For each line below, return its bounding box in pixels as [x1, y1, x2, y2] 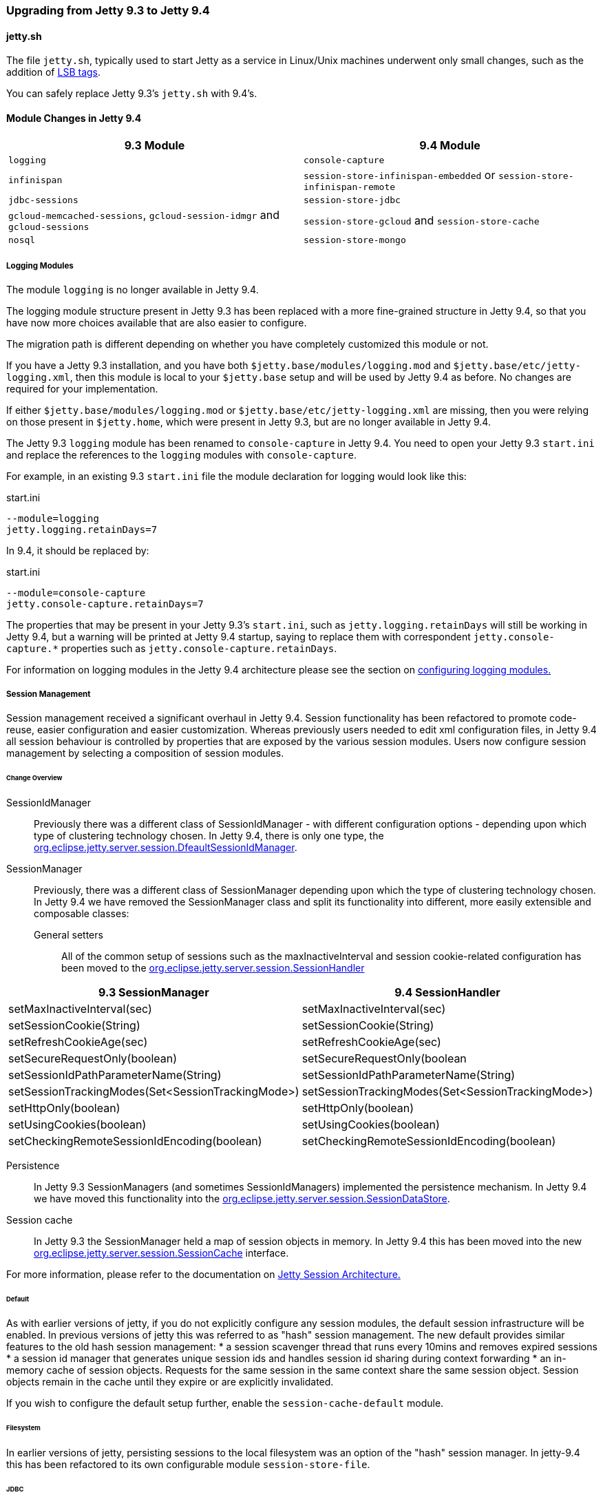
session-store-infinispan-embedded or [304, 168, 496, 182]
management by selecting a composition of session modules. [6, 747, 284, 759]
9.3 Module [124, 138, 185, 153]
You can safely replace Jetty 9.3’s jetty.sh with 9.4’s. [6, 87, 257, 100]
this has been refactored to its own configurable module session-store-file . [6, 1458, 370, 1471]
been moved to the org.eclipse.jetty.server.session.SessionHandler [61, 961, 365, 974]
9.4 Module [419, 138, 480, 153]
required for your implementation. [6, 383, 158, 395]
